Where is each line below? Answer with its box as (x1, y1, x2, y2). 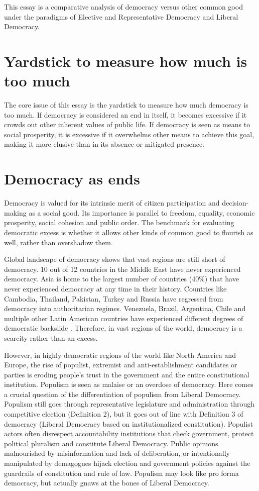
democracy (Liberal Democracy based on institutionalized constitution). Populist (4, 418, 253, 429)
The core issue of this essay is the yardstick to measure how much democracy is (4, 100, 248, 110)
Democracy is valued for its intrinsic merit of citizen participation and (4, 198, 220, 208)
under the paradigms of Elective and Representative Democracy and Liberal (4, 11, 238, 22)
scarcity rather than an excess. (4, 332, 98, 343)
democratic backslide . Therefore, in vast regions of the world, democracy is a (4, 323, 242, 333)
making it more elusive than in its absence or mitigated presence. (4, 139, 204, 149)
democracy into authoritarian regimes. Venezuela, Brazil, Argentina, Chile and (4, 303, 246, 314)
